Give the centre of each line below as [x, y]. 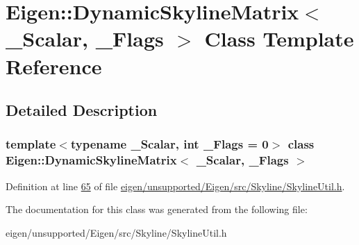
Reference [54, 66]
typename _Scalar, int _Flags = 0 [169, 144]
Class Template [279, 39]
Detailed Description [82, 110]
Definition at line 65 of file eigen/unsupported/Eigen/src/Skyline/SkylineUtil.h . [175, 186]
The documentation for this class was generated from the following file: [157, 209]
